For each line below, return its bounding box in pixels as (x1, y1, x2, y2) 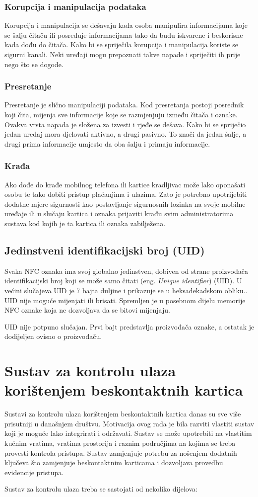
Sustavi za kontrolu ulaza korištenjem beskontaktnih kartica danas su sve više (4, 409, 241, 419)
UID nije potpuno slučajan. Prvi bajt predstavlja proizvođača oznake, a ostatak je (4, 321, 255, 331)
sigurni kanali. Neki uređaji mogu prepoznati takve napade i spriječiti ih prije (4, 49, 241, 59)
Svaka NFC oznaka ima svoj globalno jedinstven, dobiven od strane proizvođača (4, 265, 248, 276)
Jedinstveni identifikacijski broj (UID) (4, 242, 205, 257)
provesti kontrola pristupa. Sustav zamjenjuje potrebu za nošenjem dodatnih (4, 447, 237, 458)
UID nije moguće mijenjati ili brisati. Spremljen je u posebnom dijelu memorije (4, 295, 246, 305)
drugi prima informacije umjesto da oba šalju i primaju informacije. (4, 138, 210, 149)
